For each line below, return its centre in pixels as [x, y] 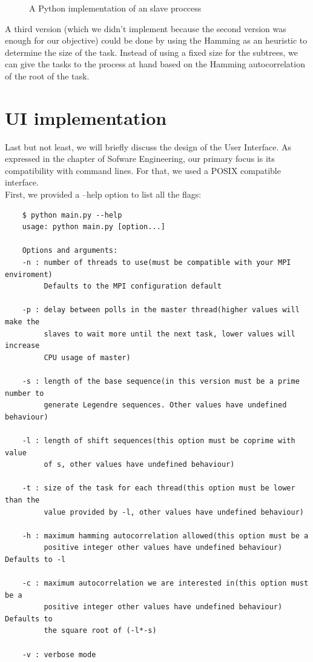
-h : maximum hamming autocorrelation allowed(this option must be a [165, 536]
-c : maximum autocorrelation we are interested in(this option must [165, 583]
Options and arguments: [70, 251]
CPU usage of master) [87, 357]
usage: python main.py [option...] [94, 227]
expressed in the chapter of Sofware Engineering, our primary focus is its [140, 159]
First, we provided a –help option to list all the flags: [103, 194]
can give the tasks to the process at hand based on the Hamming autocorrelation [155, 64]
